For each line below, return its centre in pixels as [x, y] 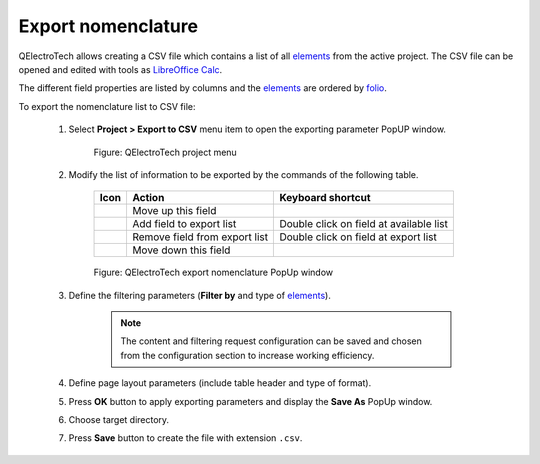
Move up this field [174, 211]
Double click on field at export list [358, 237]
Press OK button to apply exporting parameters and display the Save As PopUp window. [250, 401]
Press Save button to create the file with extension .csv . [185, 438]
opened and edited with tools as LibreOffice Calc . [120, 69]
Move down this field [181, 250]
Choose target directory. [119, 420]
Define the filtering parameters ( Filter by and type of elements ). [200, 295]
